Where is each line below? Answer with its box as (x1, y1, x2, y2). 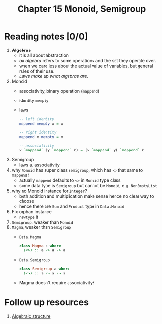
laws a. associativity (19, 162, 60, 168)
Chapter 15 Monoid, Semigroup (17, 3, 146, 15)
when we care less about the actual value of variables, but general (19, 63, 153, 69)
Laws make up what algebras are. (19, 73, 89, 79)
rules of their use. (19, 68, 55, 74)
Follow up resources (4, 297, 89, 308)
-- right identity (19, 130, 57, 135)
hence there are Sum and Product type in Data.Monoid (19, 203, 125, 209)
